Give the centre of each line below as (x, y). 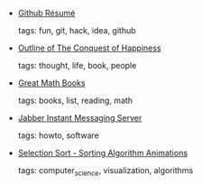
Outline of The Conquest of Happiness (89, 48)
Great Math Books (51, 83)
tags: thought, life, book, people (77, 65)
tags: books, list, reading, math (75, 100)
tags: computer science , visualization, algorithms (106, 171)
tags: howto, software (58, 135)
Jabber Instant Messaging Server (80, 118)
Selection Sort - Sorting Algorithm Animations (102, 153)
